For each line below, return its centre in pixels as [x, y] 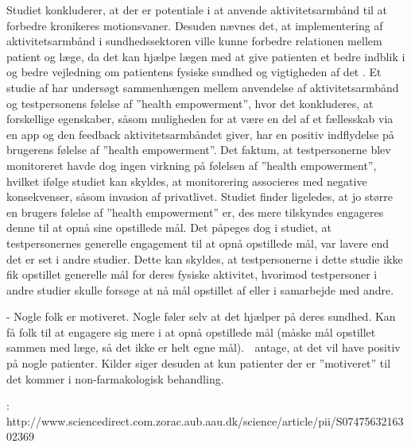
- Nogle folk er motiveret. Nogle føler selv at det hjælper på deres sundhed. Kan [201, 316]
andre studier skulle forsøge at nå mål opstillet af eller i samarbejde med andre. [200, 289]
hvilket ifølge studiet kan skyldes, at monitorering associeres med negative [187, 181]
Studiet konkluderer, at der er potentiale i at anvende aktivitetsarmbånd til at [197, 10]
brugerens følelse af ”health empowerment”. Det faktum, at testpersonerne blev [199, 150]
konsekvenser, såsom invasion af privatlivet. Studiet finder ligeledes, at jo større [200, 197]
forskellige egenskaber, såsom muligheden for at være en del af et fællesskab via [200, 119]
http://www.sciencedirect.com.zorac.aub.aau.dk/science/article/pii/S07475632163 [205, 420]
